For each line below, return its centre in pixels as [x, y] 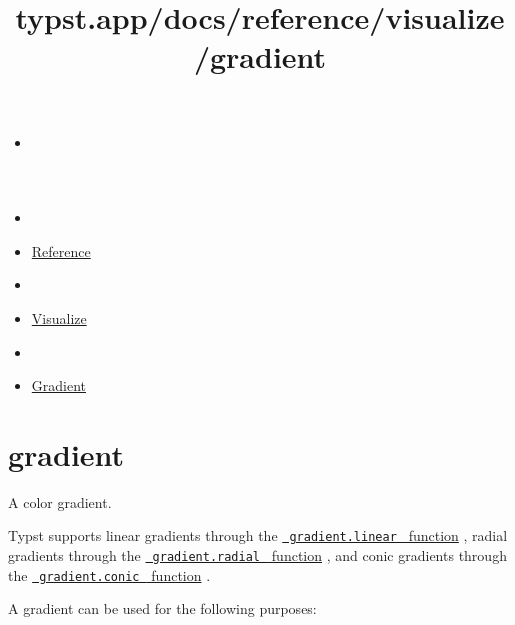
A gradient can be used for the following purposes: [162, 608]
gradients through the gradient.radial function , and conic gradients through [257, 555]
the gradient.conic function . [109, 574]
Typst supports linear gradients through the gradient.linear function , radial [258, 535]
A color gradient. [60, 501]
